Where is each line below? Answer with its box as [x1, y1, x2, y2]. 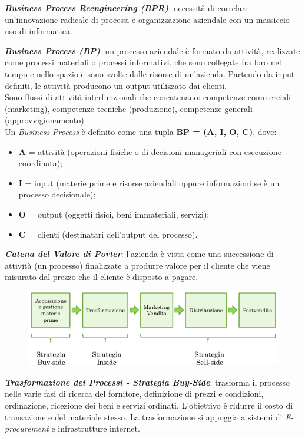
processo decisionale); [18, 188, 96, 200]
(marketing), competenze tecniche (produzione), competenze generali [5, 102, 253, 114]
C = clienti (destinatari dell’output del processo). [18, 228, 198, 240]
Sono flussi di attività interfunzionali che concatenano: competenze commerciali [5, 91, 291, 103]
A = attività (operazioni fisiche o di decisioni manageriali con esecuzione [18, 145, 281, 157]
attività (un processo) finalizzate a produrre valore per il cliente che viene [5, 259, 270, 271]
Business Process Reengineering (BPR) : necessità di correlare [5, 2, 249, 14]
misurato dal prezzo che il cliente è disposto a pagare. [5, 271, 198, 283]
